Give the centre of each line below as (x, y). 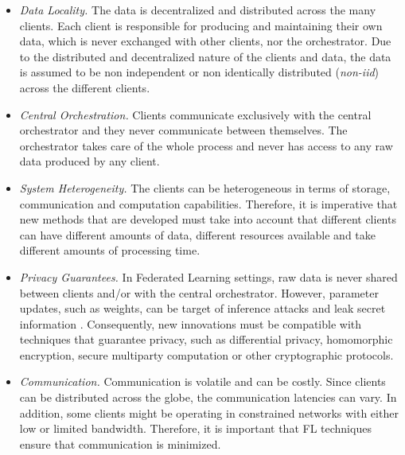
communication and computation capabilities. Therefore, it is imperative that (208, 203)
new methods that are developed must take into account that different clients (208, 219)
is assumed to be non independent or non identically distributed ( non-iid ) (199, 72)
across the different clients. (85, 87)
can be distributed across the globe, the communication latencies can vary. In (208, 397)
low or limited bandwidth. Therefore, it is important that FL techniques (195, 428)
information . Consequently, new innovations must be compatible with (191, 323)
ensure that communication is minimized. (120, 443)
